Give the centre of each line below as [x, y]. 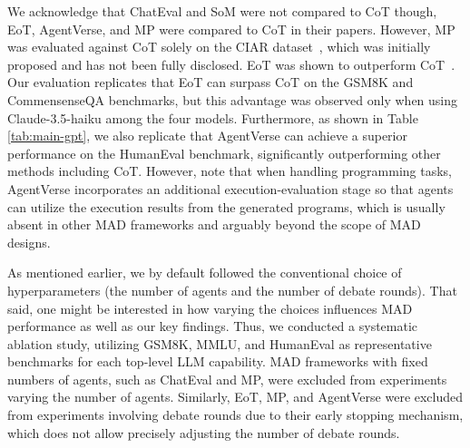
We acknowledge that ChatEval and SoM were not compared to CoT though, [222, 11]
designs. [29, 242]
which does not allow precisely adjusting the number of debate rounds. [204, 432]
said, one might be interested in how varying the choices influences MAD [210, 308]
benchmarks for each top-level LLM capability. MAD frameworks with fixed [218, 361]
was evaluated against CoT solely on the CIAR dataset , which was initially [219, 47]
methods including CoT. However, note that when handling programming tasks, [230, 171]
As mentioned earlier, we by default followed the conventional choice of [205, 273]
